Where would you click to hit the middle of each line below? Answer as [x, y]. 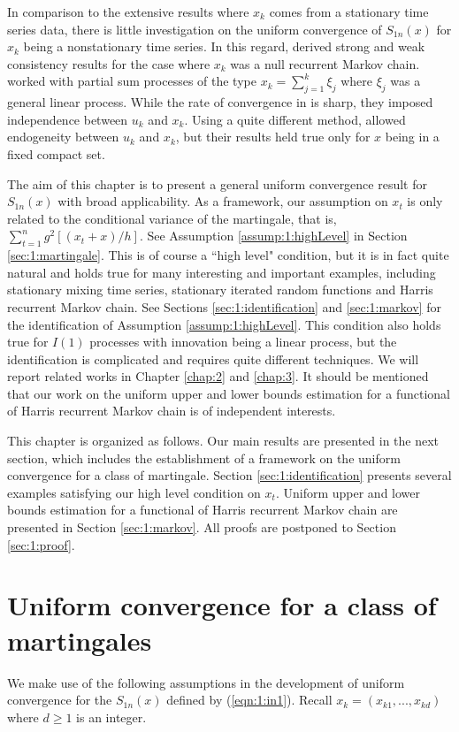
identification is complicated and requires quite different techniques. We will [213, 358]
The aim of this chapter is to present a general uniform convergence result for [217, 183]
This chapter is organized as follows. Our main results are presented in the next [223, 441]
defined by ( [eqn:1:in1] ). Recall [249, 700]
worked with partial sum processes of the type [132, 81]
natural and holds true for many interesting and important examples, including [222, 272]
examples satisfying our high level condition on [134, 492]
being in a [412, 137]
